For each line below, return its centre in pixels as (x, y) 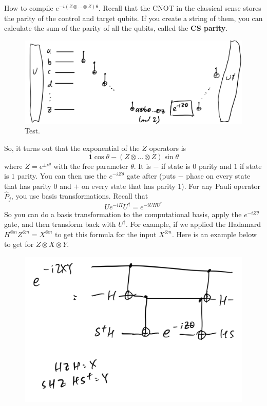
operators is (168, 148)
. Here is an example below (214, 234)
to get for (19, 244)
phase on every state (218, 176)
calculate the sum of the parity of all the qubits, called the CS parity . (116, 28)
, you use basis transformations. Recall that (80, 196)
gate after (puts (151, 176)
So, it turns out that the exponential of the (72, 148)
